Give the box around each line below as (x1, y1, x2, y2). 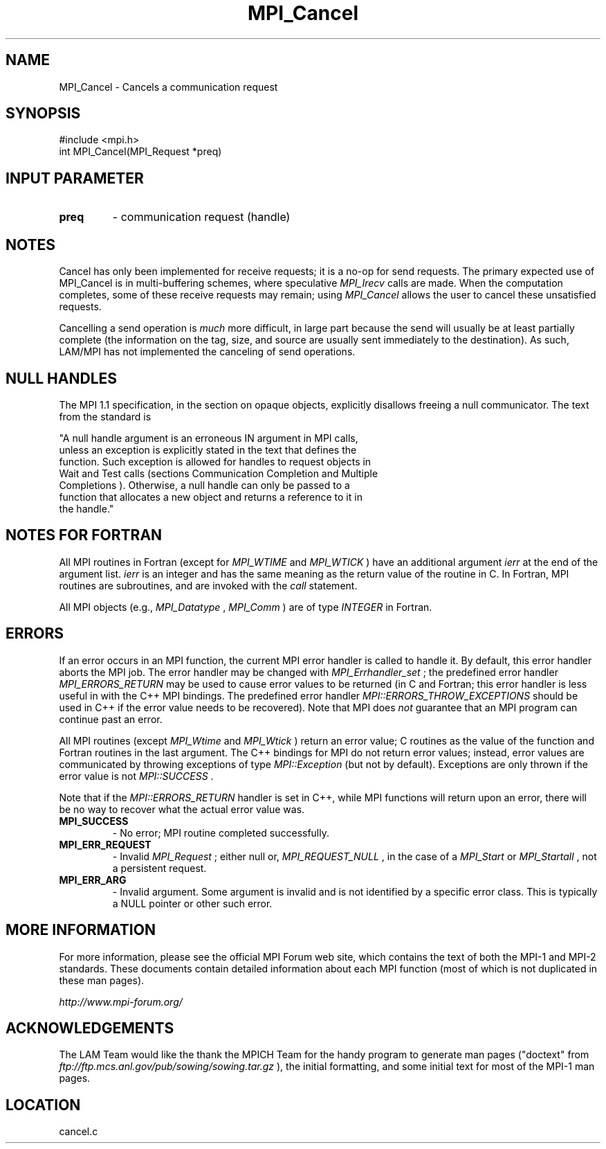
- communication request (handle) (112, 210, 291, 224)
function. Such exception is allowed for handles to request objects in (59, 455, 371, 467)
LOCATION (6, 1096, 81, 1114)
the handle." (59, 502, 114, 515)
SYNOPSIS (6, 105, 81, 123)
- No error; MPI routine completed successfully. (112, 826, 330, 839)
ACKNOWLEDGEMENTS (6, 1019, 174, 1037)
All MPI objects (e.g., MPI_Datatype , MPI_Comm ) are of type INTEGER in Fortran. (59, 600, 432, 613)
